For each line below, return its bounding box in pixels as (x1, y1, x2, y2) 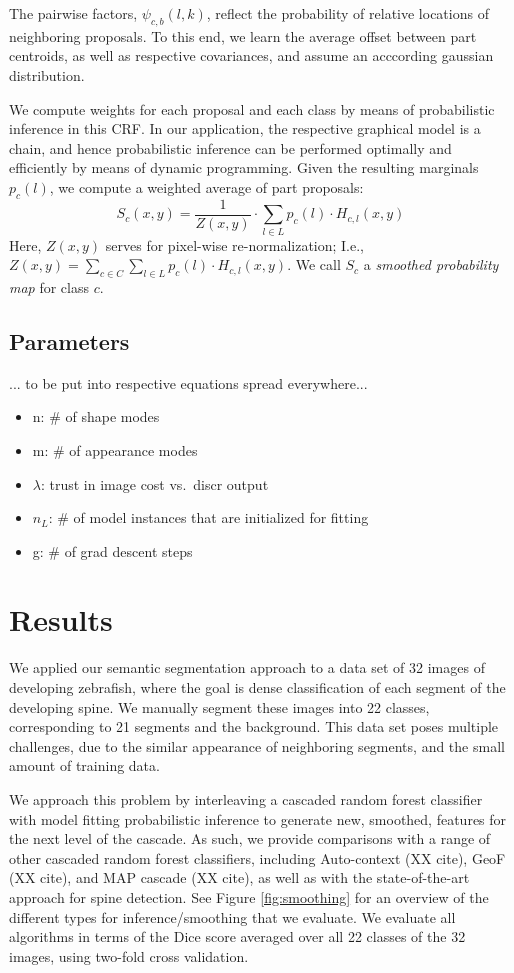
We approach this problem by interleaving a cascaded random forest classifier (9, 788, 483, 809)
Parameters (9, 325, 130, 356)
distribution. (9, 64, 85, 85)
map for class (9, 276, 90, 297)
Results (9, 599, 113, 640)
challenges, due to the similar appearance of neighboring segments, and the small (9, 735, 505, 756)
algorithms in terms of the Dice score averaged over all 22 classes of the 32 (9, 926, 466, 947)
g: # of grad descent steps (32, 540, 193, 561)
